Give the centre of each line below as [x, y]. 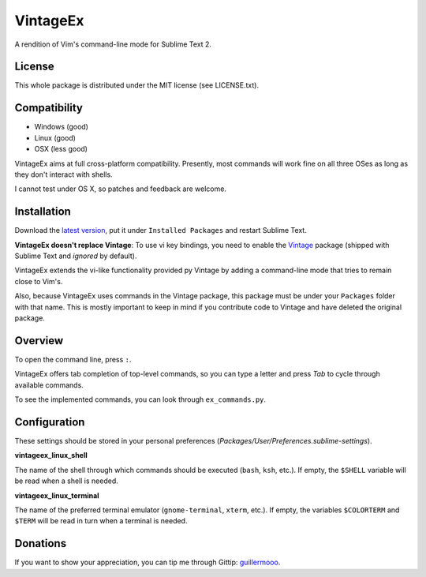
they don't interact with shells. [64, 174]
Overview [39, 341]
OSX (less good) [61, 149]
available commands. [49, 385]
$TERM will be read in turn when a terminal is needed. [101, 521]
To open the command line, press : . [73, 359]
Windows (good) [61, 127]
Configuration [50, 422]
